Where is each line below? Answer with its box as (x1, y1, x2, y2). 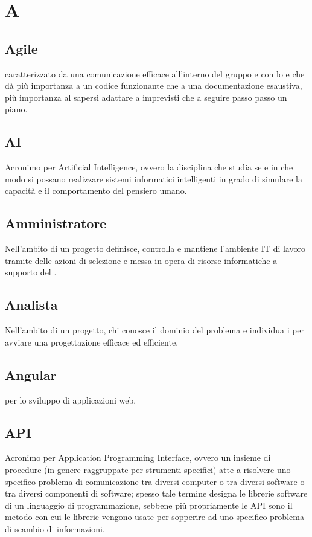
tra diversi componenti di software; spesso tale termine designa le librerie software (5, 487, 308, 500)
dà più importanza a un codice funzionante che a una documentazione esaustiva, (5, 79, 302, 92)
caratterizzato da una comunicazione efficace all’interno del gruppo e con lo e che (5, 67, 305, 80)
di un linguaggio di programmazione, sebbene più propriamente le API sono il (5, 498, 293, 511)
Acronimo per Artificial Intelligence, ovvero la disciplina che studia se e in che (5, 161, 293, 173)
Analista (5, 295, 58, 314)
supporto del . (5, 266, 57, 278)
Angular (5, 365, 57, 384)
